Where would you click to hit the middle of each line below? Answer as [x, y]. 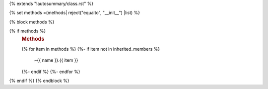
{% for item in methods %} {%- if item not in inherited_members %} [91, 49]
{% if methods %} [28, 31]
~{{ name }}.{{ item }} [56, 60]
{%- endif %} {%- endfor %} [51, 72]
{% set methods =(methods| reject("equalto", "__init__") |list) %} [74, 13]
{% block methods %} [32, 22]
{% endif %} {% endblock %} [39, 81]
